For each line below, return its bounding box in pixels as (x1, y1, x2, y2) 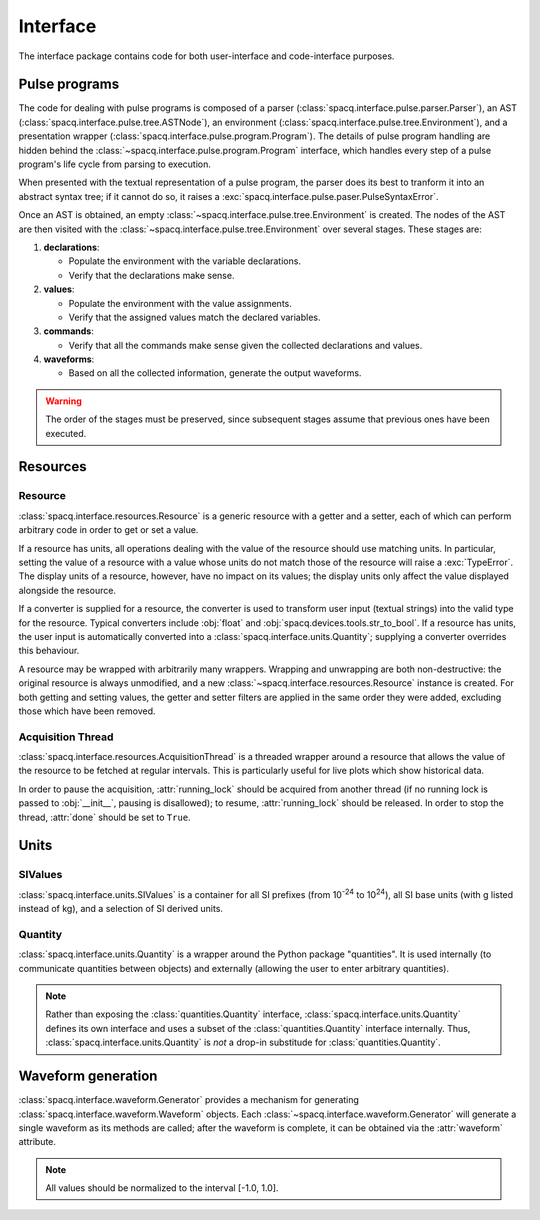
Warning (45, 395, 82, 407)
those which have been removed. (18, 705, 156, 717)
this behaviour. (18, 645, 80, 657)
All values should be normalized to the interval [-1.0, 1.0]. (45, 1182, 279, 1194)
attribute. (18, 1136, 57, 1148)
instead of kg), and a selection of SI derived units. (18, 903, 224, 915)
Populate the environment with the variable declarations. (68, 255, 302, 267)
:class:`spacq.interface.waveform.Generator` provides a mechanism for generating (18, 1094, 360, 1106)
